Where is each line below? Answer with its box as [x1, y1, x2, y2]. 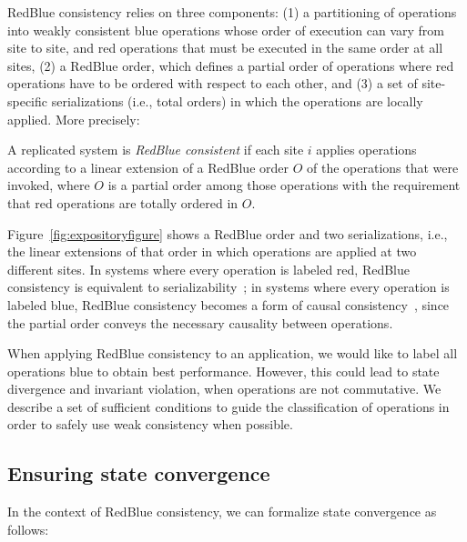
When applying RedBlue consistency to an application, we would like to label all [7, 344, 458, 363]
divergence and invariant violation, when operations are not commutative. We [7, 379, 442, 398]
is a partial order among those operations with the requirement [107, 176, 461, 195]
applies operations [316, 140, 417, 159]
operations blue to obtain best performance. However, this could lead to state [7, 361, 440, 380]
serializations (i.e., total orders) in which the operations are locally [51, 91, 423, 110]
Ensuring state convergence [7, 459, 270, 487]
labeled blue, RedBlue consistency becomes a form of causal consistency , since [7, 295, 450, 314]
